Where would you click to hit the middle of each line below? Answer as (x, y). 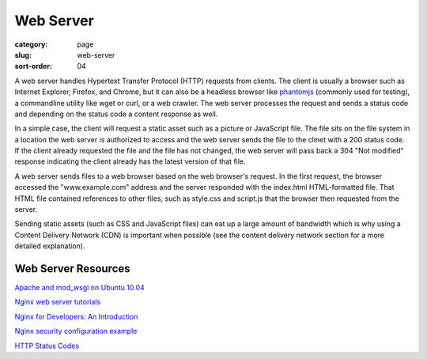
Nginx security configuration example (76, 331)
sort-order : (34, 66)
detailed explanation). (50, 246)
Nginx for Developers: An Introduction (76, 316)
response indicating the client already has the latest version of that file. (130, 161)
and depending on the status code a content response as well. (116, 114)
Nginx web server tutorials (58, 302)
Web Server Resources (72, 268)
